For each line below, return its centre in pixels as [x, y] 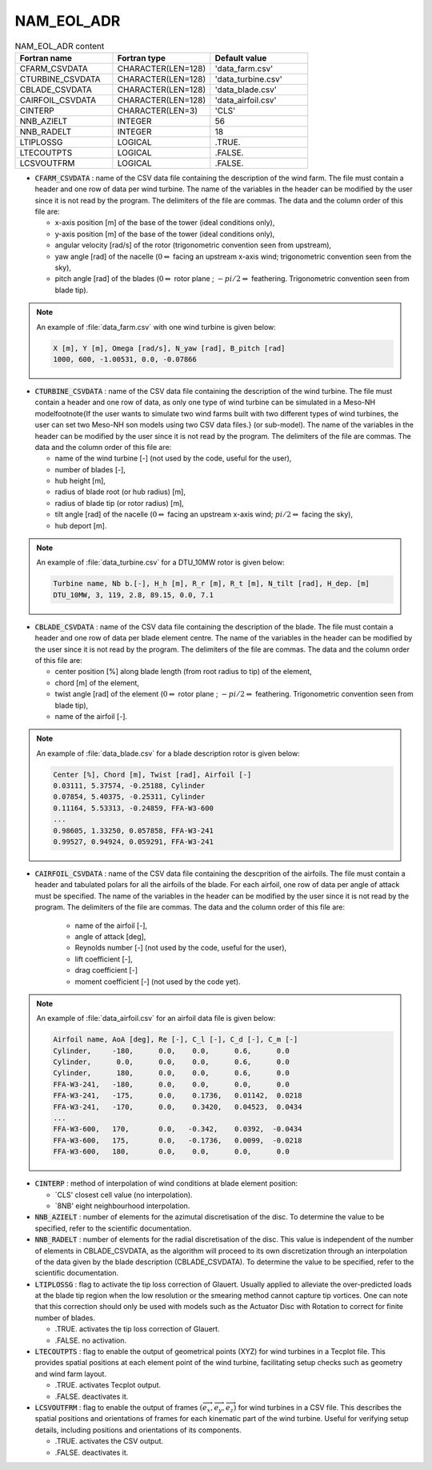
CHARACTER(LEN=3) [158, 110]
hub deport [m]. [81, 525]
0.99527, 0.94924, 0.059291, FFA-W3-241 [133, 842]
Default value [241, 58]
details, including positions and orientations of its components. [138, 1430]
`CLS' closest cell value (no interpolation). [124, 1195]
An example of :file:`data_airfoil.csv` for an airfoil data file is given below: [156, 1018]
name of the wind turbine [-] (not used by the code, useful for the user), [173, 458]
